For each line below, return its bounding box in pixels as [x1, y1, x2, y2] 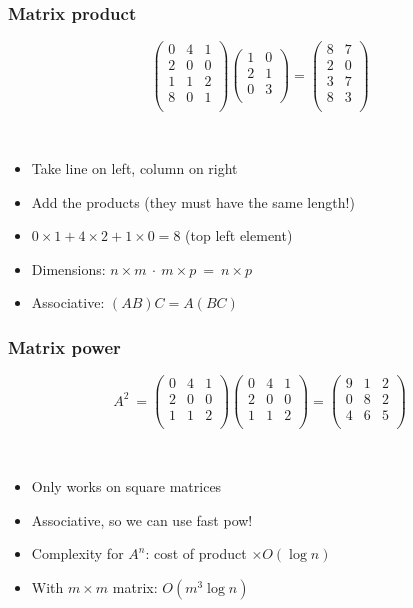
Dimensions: [31, 258, 106, 279]
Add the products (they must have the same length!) [31, 191, 355, 212]
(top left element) [185, 225, 293, 246]
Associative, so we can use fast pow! [31, 509, 253, 530]
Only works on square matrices [31, 476, 222, 496]
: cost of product [145, 543, 247, 564]
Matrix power [8, 334, 121, 359]
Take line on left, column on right [31, 158, 238, 179]
